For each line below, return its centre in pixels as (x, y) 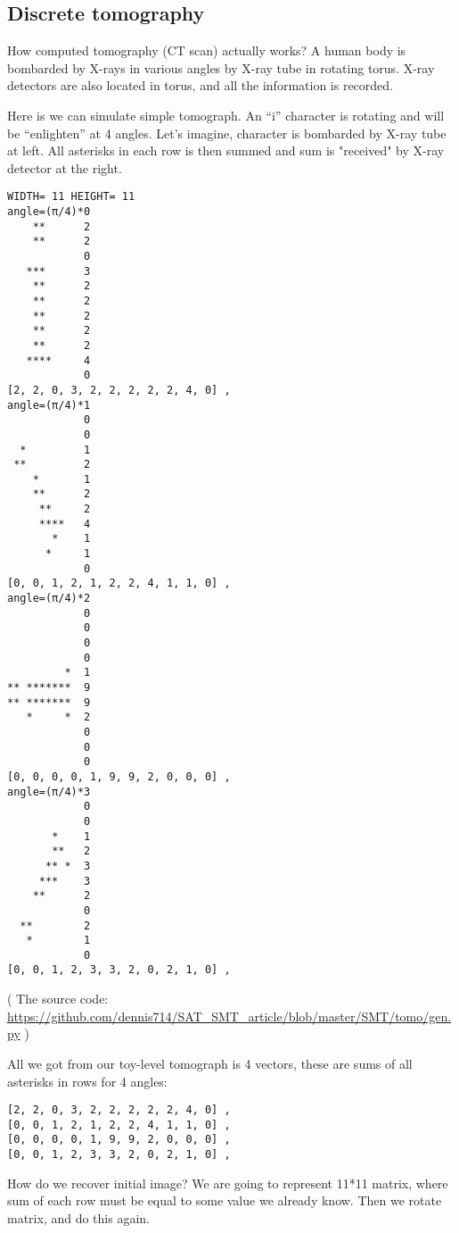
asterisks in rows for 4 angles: (87, 1081)
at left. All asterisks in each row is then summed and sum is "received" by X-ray (226, 150)
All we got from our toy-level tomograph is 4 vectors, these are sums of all (210, 1063)
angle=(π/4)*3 (49, 791)
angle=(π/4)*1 (49, 405)
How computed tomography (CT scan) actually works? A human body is (207, 50)
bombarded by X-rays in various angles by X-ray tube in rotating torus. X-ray (221, 67)
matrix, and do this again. (78, 1217)
